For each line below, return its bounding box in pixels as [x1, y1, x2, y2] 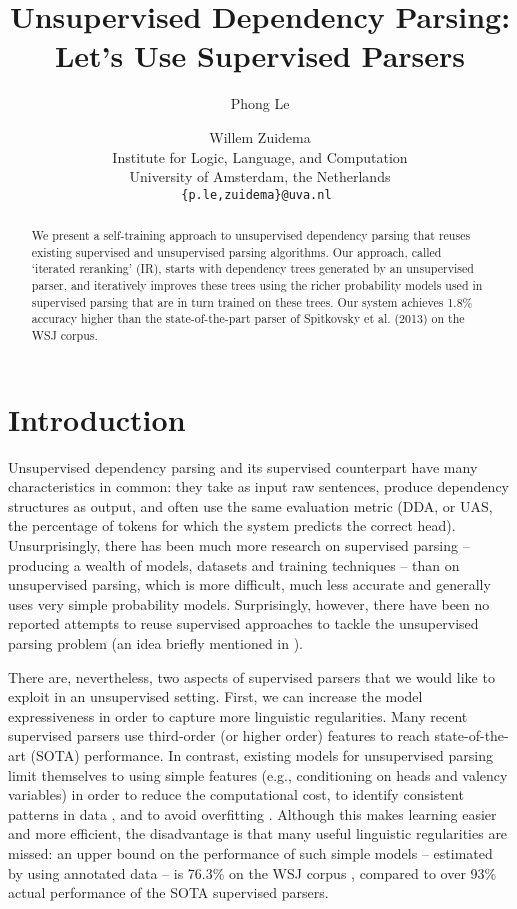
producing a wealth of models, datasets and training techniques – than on [8, 554, 460, 575]
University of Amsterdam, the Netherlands [129, 166, 391, 187]
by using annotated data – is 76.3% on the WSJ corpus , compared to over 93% [8, 862, 497, 883]
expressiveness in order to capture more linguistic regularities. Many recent [8, 705, 468, 726]
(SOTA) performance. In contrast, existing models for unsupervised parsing [30, 744, 493, 765]
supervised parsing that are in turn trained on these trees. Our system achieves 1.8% [31, 293, 473, 310]
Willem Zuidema [209, 126, 311, 147]
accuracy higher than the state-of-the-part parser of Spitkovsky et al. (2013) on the [31, 310, 465, 327]
